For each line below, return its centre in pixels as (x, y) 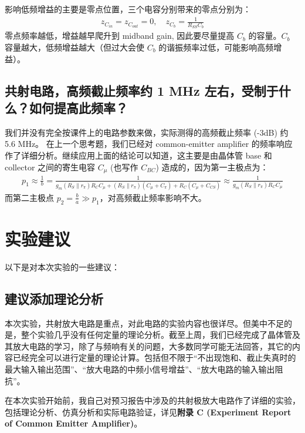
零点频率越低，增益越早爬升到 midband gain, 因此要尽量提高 (120, 36)
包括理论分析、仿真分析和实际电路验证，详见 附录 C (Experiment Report (148, 412)
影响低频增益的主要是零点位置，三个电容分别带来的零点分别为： (128, 9)
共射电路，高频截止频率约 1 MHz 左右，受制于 (142, 90)
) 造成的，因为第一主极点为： (212, 167)
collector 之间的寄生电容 (50, 167)
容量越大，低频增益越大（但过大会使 (74, 47)
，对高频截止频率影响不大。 (153, 197)
